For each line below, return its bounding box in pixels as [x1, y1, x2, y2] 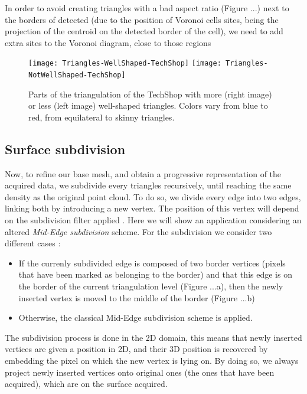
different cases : [5, 237, 61, 249]
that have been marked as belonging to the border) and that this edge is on [18, 268, 292, 281]
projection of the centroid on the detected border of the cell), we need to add [5, 25, 283, 37]
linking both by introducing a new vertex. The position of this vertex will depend [5, 202, 299, 214]
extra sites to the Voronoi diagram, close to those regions [5, 36, 211, 48]
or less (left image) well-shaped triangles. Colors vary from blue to [28, 99, 268, 112]
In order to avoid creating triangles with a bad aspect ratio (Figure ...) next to [5, 2, 289, 14]
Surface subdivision [5, 139, 126, 158]
